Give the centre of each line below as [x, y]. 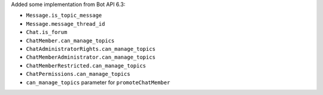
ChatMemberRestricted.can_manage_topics [86, 65]
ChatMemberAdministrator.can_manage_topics [91, 57]
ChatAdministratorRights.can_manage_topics [91, 49]
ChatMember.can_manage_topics [70, 41]
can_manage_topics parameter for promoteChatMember [98, 82]
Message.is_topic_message [64, 16]
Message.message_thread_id [65, 24]
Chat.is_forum [47, 32]
